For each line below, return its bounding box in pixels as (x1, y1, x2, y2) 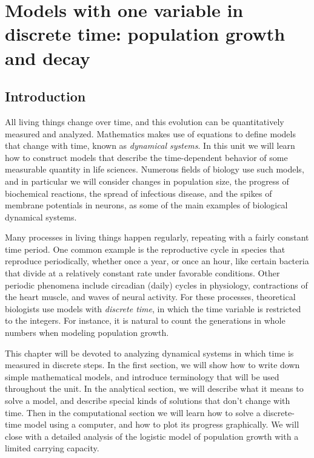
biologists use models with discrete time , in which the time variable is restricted (5, 302, 301, 315)
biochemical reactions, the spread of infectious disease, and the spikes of (5, 186, 272, 199)
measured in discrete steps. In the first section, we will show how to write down (5, 358, 300, 371)
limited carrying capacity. (5, 442, 99, 454)
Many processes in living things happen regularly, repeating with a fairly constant (5, 231, 309, 244)
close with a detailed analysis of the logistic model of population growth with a (5, 429, 299, 442)
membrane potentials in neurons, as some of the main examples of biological (5, 199, 288, 211)
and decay (5, 45, 90, 70)
